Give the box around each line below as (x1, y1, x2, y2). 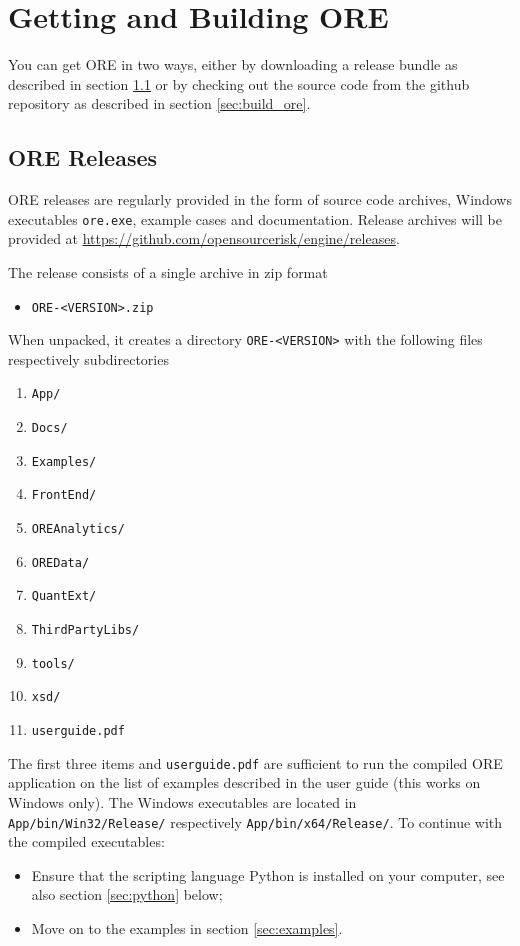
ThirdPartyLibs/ (31, 623, 140, 638)
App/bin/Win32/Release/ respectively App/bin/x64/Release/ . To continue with (8, 811, 503, 832)
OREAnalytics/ (31, 522, 125, 537)
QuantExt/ (31, 589, 97, 604)
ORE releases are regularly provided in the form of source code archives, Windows (8, 189, 512, 210)
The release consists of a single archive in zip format (8, 261, 328, 282)
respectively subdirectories (8, 348, 169, 369)
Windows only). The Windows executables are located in (8, 791, 357, 812)
